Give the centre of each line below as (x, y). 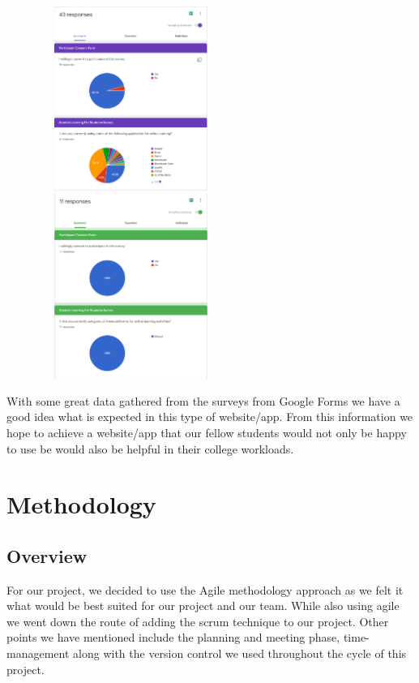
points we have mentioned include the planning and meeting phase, (173, 637)
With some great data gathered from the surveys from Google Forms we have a (203, 400)
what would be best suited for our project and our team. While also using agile (203, 606)
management (38, 653)
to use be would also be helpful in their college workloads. (150, 448)
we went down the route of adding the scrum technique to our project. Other (198, 621)
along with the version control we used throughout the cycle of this (240, 653)
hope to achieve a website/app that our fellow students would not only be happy (207, 432)
